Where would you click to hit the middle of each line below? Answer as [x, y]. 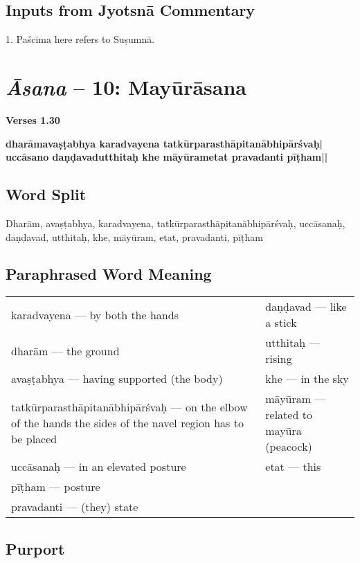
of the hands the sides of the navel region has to [127, 422]
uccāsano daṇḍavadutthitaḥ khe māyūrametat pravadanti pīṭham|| [167, 157]
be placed [34, 438]
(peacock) [289, 447]
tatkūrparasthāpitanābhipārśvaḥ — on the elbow [129, 406]
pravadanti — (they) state [75, 507]
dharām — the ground [65, 350]
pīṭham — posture [56, 487]
